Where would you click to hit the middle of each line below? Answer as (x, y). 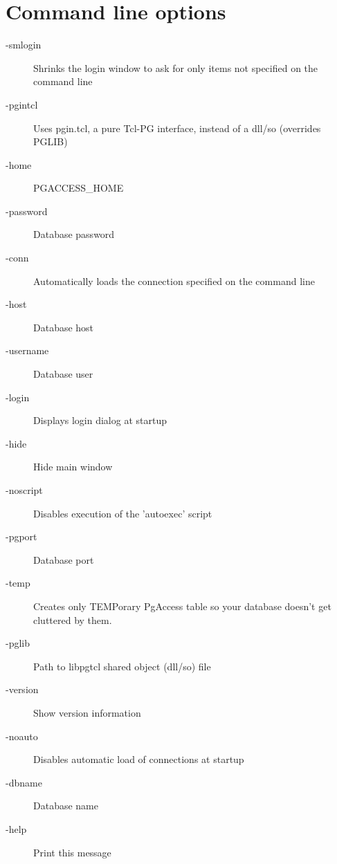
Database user (63, 374)
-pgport (21, 536)
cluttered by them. (73, 619)
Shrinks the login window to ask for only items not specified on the (176, 67)
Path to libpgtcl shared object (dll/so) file (122, 666)
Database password (74, 234)
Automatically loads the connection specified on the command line (174, 281)
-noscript (24, 490)
